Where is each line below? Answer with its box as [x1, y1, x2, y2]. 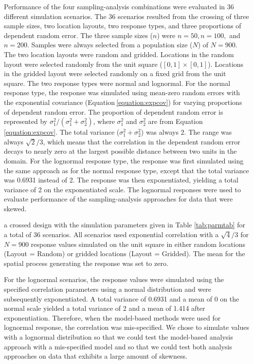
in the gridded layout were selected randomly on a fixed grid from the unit [4, 68, 226, 79]
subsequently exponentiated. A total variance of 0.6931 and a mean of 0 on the [4, 293, 239, 303]
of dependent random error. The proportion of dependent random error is [4, 106, 223, 117]
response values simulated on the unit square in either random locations [31, 239, 246, 249]
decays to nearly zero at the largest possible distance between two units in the [4, 146, 237, 156]
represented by [4, 116, 48, 126]
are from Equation [148, 116, 203, 126]
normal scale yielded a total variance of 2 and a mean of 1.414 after [4, 303, 205, 313]
